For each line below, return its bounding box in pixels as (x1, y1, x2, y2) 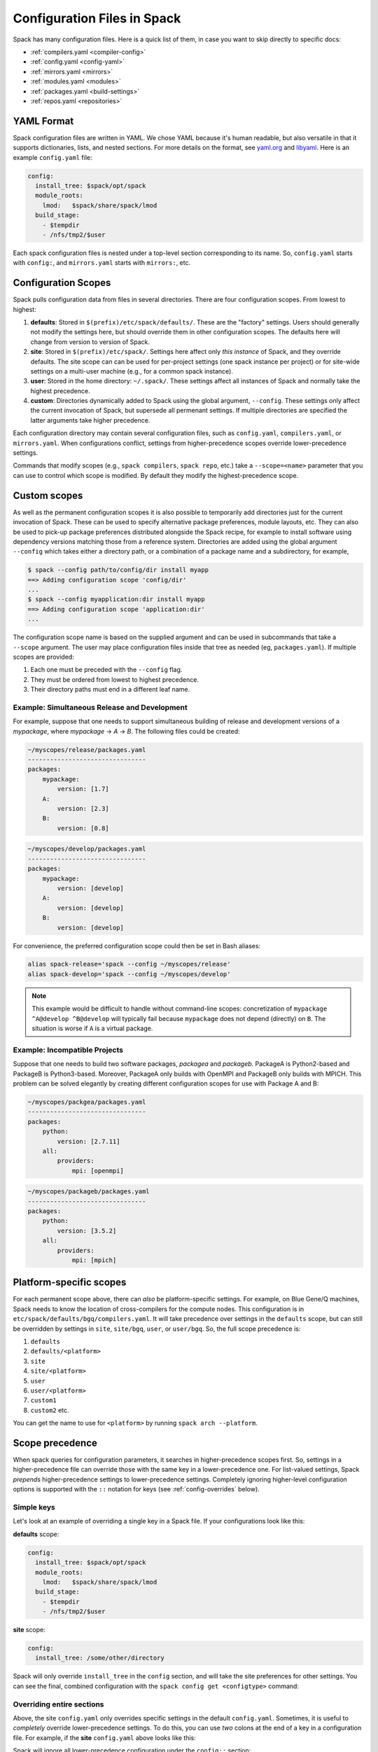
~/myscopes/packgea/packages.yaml (27, 1097, 146, 1106)
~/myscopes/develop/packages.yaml (27, 845, 146, 853)
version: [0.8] (57, 824, 110, 832)
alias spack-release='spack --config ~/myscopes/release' (27, 960, 231, 969)
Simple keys (13, 1503, 56, 1512)
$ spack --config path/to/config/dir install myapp (27, 566, 209, 574)
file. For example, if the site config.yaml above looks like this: (13, 1733, 196, 1741)
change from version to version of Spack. (30, 337, 150, 346)
